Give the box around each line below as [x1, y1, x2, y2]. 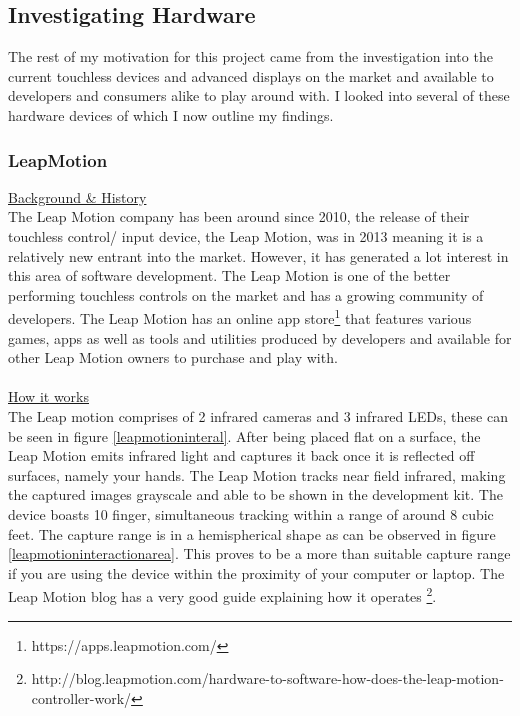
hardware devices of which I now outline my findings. [8, 104, 334, 125]
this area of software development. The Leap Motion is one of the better [8, 265, 451, 286]
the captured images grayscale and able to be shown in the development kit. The [8, 484, 503, 505]
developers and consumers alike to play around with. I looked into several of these [8, 85, 510, 106]
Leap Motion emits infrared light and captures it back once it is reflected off [8, 445, 475, 466]
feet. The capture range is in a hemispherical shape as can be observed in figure [8, 523, 496, 544]
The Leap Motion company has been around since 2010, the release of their [8, 206, 470, 227]
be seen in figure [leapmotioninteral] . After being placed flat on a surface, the [8, 425, 481, 446]
